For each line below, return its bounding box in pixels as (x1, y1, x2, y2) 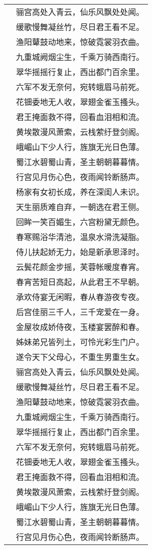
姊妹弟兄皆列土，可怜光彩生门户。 (16, 336, 144, 347)
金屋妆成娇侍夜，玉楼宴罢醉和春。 (16, 321, 144, 332)
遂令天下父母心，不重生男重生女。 (16, 351, 144, 362)
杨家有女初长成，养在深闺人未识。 (16, 186, 144, 197)
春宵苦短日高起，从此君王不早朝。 (16, 276, 144, 287)
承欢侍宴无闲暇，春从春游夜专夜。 (16, 291, 144, 302)
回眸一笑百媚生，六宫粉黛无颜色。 (16, 216, 144, 227)
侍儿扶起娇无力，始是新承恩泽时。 (16, 246, 144, 257)
